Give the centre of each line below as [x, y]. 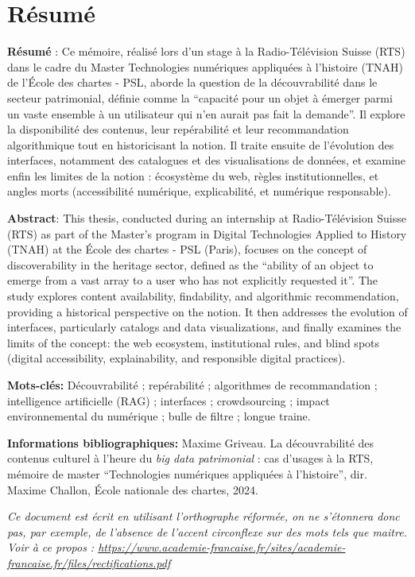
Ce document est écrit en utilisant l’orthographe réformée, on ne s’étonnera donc [204, 516]
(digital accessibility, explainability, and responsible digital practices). [176, 358]
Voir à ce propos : [51, 547]
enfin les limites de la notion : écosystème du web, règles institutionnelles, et [193, 175]
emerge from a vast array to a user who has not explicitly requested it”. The [192, 280]
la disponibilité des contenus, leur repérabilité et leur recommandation [178, 129]
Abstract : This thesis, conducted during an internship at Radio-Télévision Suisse [207, 218]
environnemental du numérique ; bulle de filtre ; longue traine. [159, 416]
